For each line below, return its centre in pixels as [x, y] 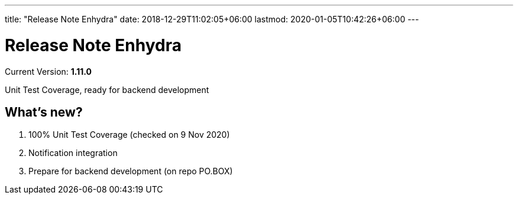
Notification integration [73, 153]
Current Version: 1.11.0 [48, 71]
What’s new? [44, 112]
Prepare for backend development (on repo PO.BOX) [131, 171]
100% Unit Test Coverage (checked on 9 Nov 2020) [129, 135]
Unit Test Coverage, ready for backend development [107, 89]
